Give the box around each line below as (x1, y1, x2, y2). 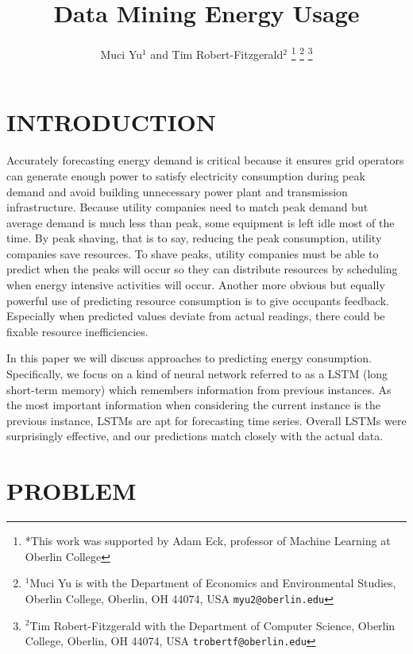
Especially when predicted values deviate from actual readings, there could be (6, 308, 385, 324)
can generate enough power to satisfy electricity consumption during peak (6, 167, 365, 184)
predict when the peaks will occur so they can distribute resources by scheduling (6, 261, 398, 277)
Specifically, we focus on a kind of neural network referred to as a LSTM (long (6, 366, 388, 382)
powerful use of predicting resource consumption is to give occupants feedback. (6, 292, 389, 308)
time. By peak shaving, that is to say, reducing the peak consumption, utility (6, 230, 382, 246)
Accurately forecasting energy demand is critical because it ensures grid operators (6, 152, 404, 168)
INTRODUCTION (6, 106, 217, 138)
